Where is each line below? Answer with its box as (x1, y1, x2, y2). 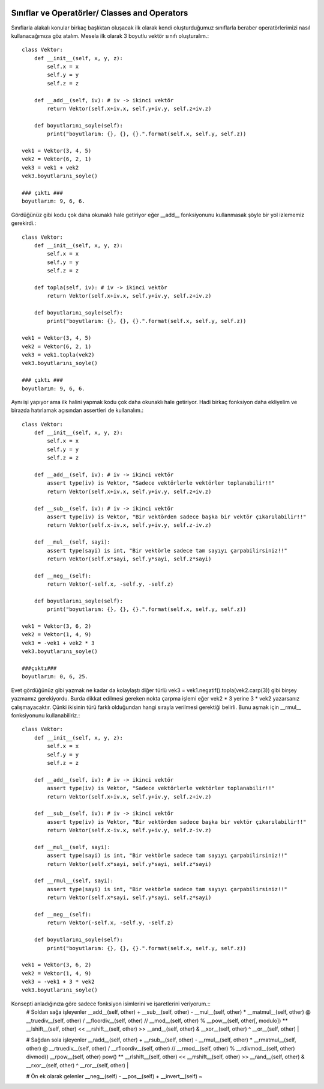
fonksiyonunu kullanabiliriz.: (11, 711, 80, 719)
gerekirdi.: (11, 219, 37, 227)
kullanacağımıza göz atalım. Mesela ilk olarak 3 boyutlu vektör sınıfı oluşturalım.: (11, 32, 209, 39)
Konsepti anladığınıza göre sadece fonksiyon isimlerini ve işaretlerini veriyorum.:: (11, 1000, 211, 1007)
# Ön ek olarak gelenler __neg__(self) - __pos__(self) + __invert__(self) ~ (26, 1073, 203, 1079)
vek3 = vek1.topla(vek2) (22, 351, 95, 358)
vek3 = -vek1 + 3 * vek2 (22, 978, 95, 986)
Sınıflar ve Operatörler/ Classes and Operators (11, 8, 188, 18)
